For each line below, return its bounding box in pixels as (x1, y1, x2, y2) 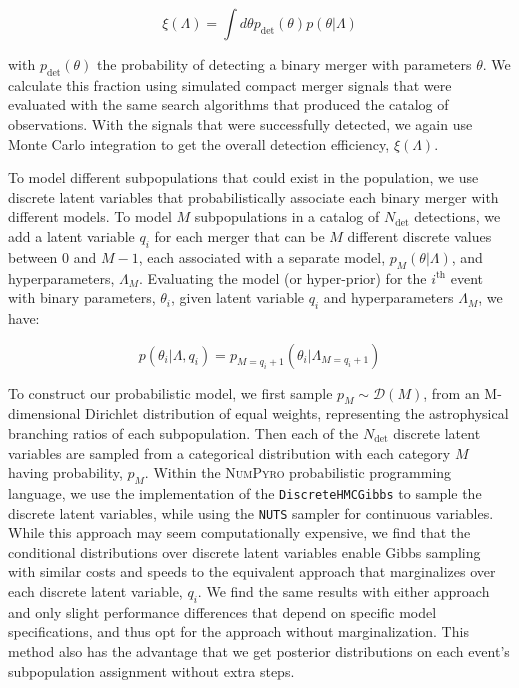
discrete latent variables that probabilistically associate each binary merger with (8, 186, 499, 207)
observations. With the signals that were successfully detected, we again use (8, 113, 473, 134)
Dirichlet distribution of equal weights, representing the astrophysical (85, 403, 509, 424)
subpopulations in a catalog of (194, 206, 380, 227)
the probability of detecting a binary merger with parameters (97, 54, 472, 74)
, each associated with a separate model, (138, 246, 386, 267)
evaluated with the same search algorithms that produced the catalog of (8, 94, 449, 115)
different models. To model (8, 206, 172, 227)
